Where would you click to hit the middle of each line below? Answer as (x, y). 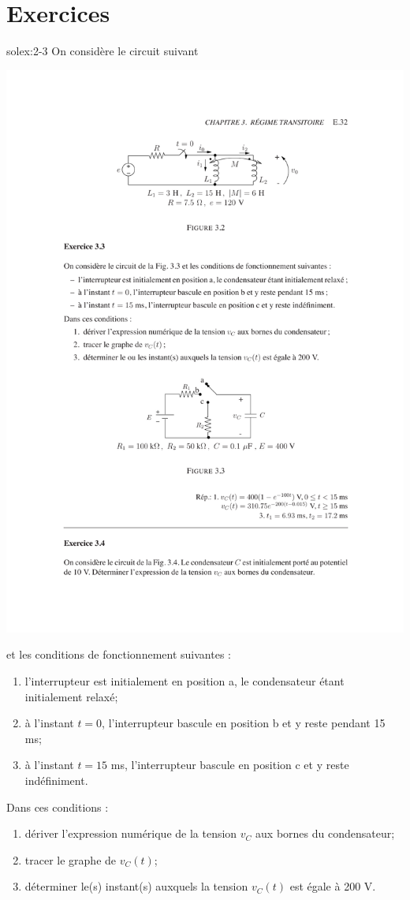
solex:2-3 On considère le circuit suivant (102, 51)
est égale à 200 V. (333, 886)
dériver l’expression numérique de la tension (131, 833)
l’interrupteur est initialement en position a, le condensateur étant (184, 681)
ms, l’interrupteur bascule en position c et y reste (230, 765)
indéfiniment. (56, 780)
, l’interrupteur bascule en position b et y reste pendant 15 (244, 723)
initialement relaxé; (71, 696)
